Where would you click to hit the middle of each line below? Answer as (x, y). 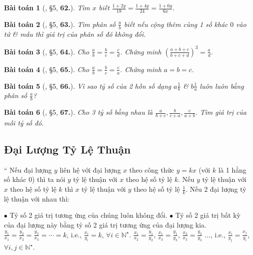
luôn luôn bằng (222, 86)
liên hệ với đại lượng (90, 169)
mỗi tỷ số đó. (24, 123)
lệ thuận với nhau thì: (37, 198)
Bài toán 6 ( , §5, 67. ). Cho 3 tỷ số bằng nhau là (78, 112)
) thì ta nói (49, 179)
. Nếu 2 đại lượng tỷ (216, 189)
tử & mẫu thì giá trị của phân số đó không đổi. (75, 34)
